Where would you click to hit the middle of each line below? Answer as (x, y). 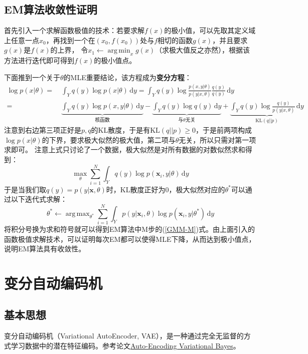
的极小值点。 (115, 60)
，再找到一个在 (70, 40)
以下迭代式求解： (39, 199)
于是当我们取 (25, 189)
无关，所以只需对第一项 (217, 139)
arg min (119, 51)
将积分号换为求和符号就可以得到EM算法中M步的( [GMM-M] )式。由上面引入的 (130, 229)
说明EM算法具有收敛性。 (45, 249)
